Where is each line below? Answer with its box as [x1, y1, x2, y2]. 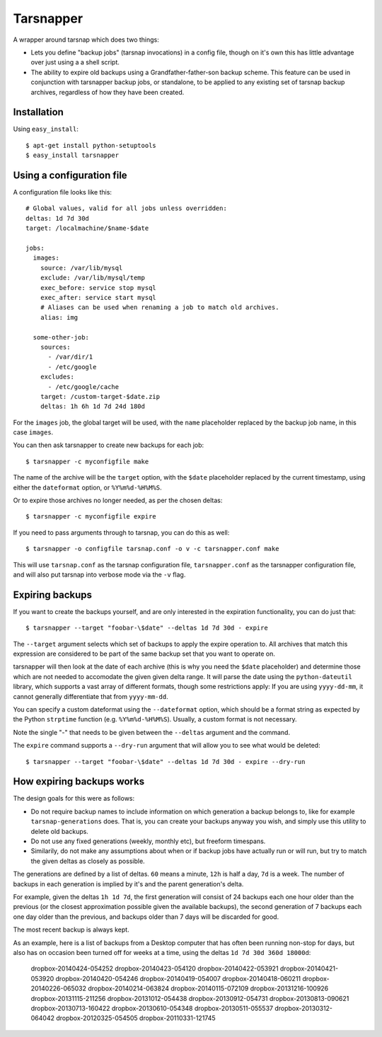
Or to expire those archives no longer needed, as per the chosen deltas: [13, 496, 223, 505]
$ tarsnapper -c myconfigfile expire [25, 513, 157, 521]
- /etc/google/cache [47, 383, 120, 390]
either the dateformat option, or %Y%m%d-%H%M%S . [13, 483, 162, 492]
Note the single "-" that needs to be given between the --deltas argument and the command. [13, 728, 290, 736]
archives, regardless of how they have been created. [30, 88, 185, 96]
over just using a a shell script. [30, 58, 120, 66]
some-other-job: [33, 333, 90, 341]
